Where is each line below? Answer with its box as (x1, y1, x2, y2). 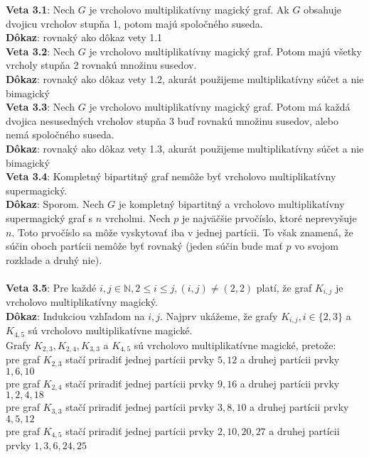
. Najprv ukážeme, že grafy (160, 308, 278, 323)
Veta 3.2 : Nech (6, 43, 75, 58)
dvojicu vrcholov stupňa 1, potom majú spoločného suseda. (6, 16, 263, 31)
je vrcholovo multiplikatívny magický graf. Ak (89, 2, 289, 16)
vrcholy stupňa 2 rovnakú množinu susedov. (6, 57, 197, 72)
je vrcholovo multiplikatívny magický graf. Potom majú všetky (89, 43, 362, 58)
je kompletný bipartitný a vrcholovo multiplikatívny (118, 197, 345, 211)
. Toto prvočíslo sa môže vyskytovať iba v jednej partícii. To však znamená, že (11, 224, 353, 239)
